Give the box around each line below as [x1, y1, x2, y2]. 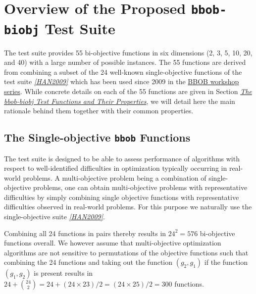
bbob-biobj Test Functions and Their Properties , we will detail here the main [4, 96, 235, 106]
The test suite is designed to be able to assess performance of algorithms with [4, 153, 240, 163]
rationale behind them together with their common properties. [4, 105, 194, 116]
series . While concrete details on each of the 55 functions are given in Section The [4, 86, 252, 96]
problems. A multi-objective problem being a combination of [23, 172, 206, 183]
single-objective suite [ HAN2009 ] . [4, 211, 105, 222]
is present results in [34, 268, 93, 278]
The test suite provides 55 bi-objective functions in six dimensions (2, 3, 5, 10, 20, [4, 47, 253, 57]
